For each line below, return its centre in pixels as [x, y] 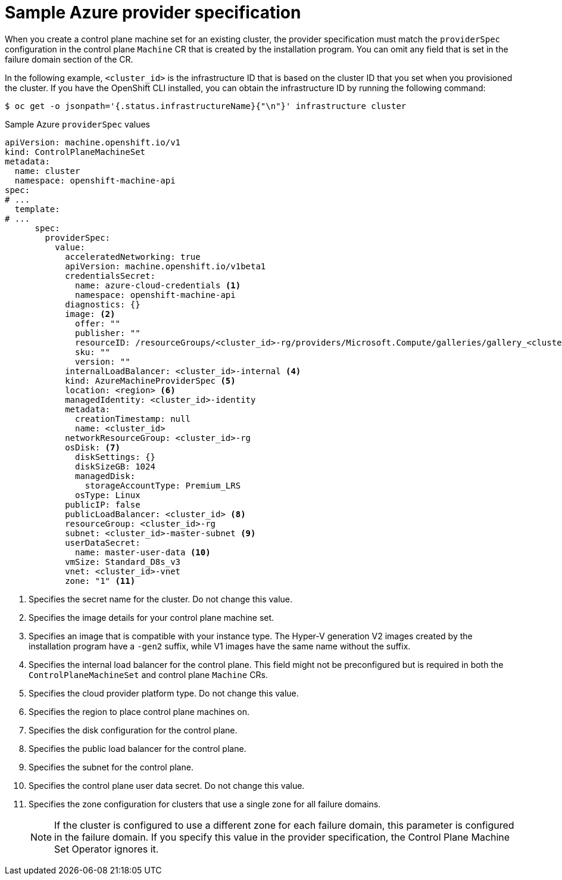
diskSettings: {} [115, 457]
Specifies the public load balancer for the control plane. [138, 748]
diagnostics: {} [103, 304]
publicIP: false [103, 504]
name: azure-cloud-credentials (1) [158, 285]
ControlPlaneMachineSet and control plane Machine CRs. [148, 674]
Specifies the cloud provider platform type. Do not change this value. [164, 693]
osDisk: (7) [93, 447]
